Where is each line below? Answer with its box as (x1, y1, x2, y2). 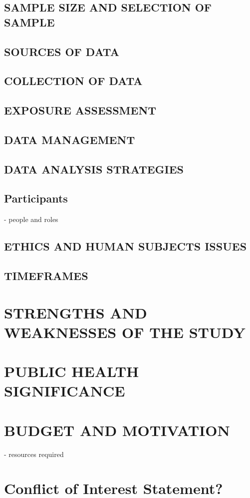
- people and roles (4, 214, 58, 224)
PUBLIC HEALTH (4, 361, 139, 381)
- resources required (4, 448, 64, 459)
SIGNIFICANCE (4, 380, 125, 401)
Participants (4, 190, 68, 206)
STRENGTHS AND (4, 302, 147, 322)
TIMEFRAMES (4, 268, 88, 283)
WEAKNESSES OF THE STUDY (4, 321, 246, 342)
